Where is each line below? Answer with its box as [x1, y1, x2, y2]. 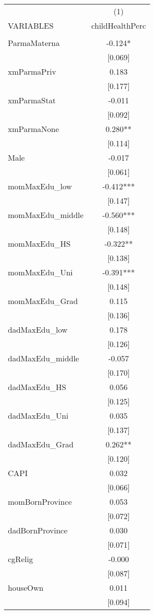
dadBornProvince [8, 525, 68, 536]
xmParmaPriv [8, 66, 56, 77]
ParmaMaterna [8, 37, 60, 48]
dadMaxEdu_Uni [8, 410, 68, 421]
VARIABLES [8, 20, 54, 31]
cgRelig [8, 553, 33, 565]
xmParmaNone [8, 123, 59, 134]
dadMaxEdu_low [8, 324, 68, 335]
